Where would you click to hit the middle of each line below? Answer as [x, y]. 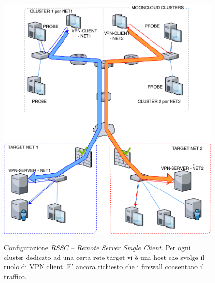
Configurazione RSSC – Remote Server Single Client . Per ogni [97, 248]
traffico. [15, 276]
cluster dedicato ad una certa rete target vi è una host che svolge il [104, 257]
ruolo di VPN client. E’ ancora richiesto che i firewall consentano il [104, 267]
